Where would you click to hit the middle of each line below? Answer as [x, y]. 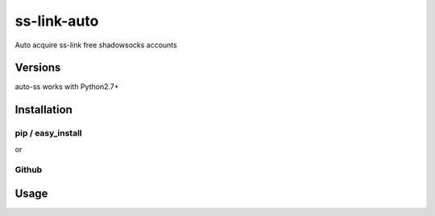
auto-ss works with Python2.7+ [67, 87]
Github [29, 170]
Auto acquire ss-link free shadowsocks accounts [96, 45]
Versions [38, 68]
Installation [43, 110]
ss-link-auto [57, 21]
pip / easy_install [48, 133]
